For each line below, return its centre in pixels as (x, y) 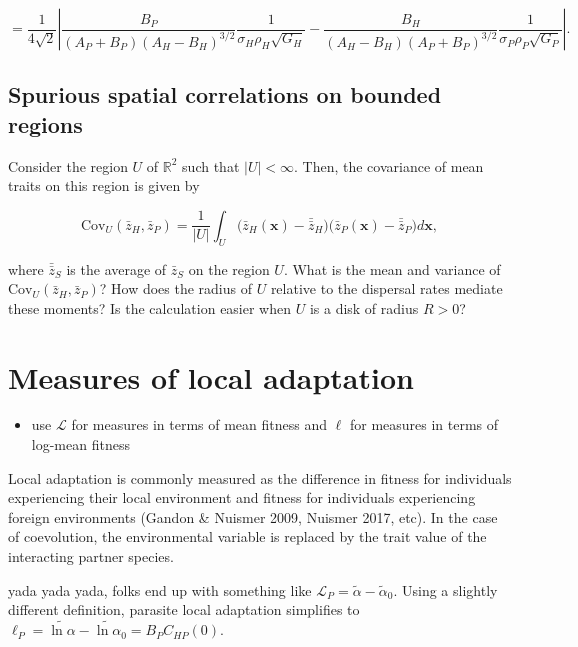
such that (211, 165)
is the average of (116, 268)
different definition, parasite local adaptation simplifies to (184, 609)
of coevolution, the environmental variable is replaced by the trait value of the (247, 536)
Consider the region (68, 165)
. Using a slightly (445, 589)
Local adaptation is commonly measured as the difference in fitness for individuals (260, 477)
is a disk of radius (364, 307)
